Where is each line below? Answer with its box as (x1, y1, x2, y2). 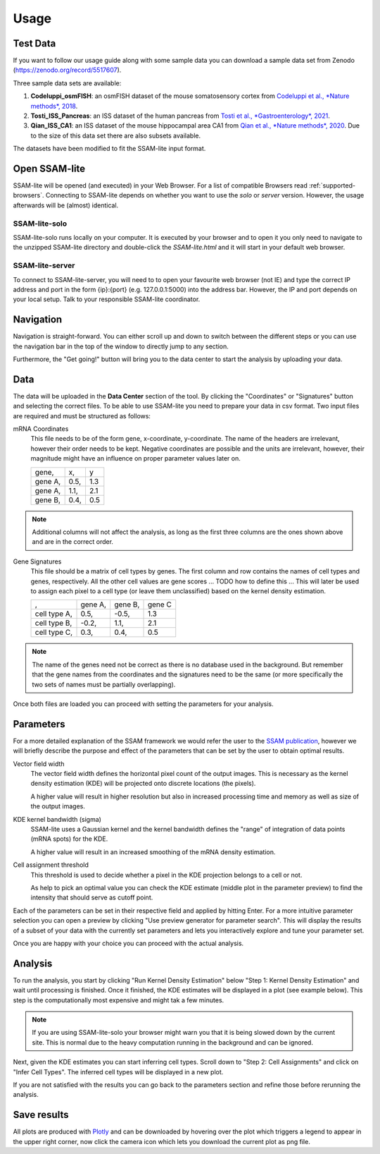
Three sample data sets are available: (13, 78, 122, 87)
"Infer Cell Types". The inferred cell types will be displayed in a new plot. (13, 1067, 224, 1076)
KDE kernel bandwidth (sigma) (13, 815, 102, 823)
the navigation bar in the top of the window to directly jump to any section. (13, 342, 229, 351)
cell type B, (34, 618, 72, 628)
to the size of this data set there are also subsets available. (30, 131, 201, 140)
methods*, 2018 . (30, 102, 78, 110)
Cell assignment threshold (13, 861, 89, 869)
